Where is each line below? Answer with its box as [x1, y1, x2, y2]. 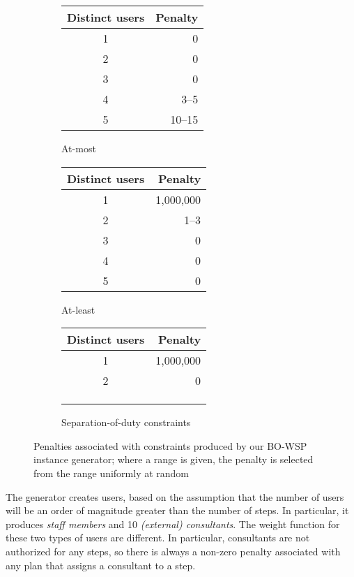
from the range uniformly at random [33, 465, 190, 480]
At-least [61, 302, 95, 316]
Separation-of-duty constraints [61, 415, 191, 430]
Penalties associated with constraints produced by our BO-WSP [33, 438, 307, 453]
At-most [61, 141, 96, 155]
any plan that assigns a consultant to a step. [6, 557, 196, 572]
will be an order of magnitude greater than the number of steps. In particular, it [6, 503, 349, 518]
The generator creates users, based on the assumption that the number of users [6, 489, 344, 504]
